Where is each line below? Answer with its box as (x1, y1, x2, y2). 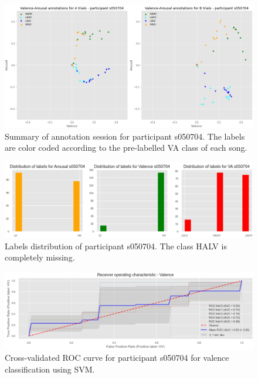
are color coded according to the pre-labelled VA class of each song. (5, 141, 247, 154)
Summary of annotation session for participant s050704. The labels (5, 130, 245, 142)
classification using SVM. (5, 363, 95, 375)
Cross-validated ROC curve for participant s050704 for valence (5, 351, 229, 364)
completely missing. (5, 251, 75, 263)
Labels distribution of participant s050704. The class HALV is (5, 239, 227, 252)
